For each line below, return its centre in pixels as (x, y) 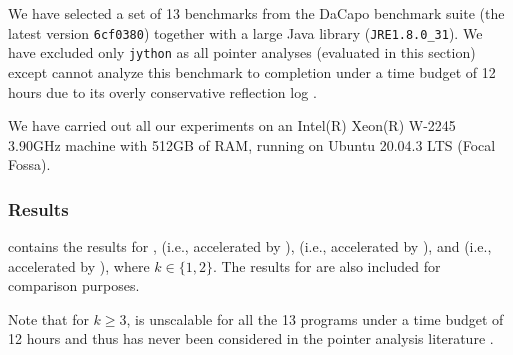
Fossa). (29, 164)
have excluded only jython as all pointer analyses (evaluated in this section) (242, 52)
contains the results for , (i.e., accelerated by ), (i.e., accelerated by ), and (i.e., (250, 246)
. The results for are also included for (326, 265)
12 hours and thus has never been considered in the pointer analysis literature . (251, 338)
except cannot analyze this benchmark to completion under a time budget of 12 (252, 71)
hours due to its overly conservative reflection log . (162, 91)
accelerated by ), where (79, 265)
